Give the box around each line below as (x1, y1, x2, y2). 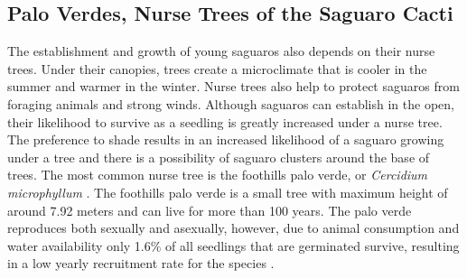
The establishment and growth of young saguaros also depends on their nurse (7, 42, 435, 60)
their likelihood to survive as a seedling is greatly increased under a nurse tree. (7, 112, 443, 131)
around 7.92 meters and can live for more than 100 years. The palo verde (7, 200, 412, 219)
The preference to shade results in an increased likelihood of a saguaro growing (7, 130, 444, 149)
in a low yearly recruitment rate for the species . (7, 254, 275, 273)
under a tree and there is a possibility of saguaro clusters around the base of (7, 147, 430, 166)
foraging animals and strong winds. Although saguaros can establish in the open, (7, 94, 454, 113)
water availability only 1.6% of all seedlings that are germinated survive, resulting (7, 236, 460, 255)
